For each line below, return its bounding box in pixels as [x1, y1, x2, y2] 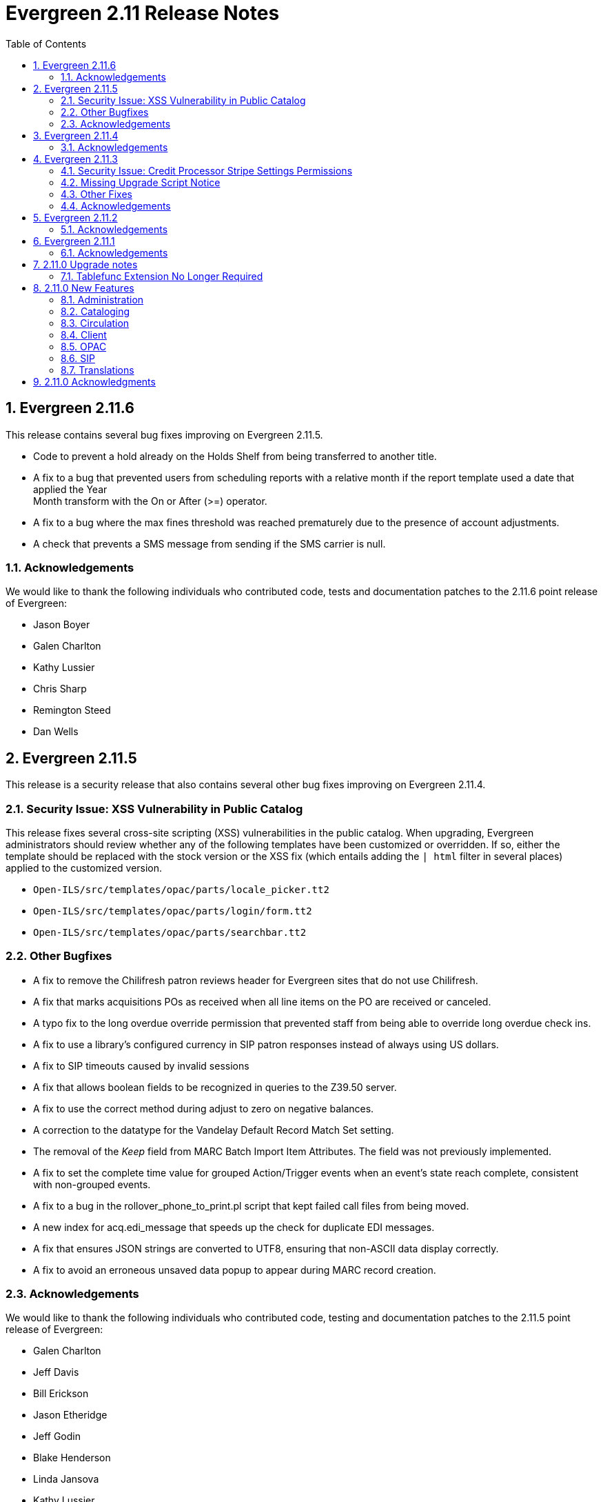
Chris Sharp [33, 683, 87, 695]
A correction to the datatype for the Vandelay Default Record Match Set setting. [33, 1123, 394, 1136]
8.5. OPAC [61, 340, 107, 352]
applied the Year [33, 483, 108, 495]
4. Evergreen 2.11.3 [33, 152, 118, 165]
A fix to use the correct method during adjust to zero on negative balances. [33, 1102, 374, 1114]
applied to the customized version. [6, 861, 163, 874]
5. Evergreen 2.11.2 [33, 211, 118, 223]
